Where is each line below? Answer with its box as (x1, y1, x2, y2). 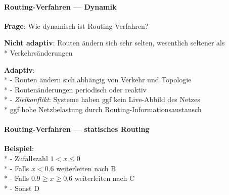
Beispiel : (4, 143, 34, 154)
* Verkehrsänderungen (4, 47, 73, 58)
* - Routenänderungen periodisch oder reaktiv (4, 84, 147, 94)
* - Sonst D (4, 182, 39, 193)
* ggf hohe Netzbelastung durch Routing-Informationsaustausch (4, 104, 202, 114)
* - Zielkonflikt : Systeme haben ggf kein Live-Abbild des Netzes (4, 94, 200, 105)
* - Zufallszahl (4, 153, 48, 163)
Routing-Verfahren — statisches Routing (4, 124, 150, 134)
